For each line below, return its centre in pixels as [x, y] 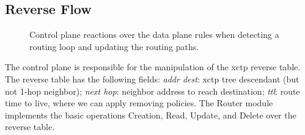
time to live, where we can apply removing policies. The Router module [139, 103]
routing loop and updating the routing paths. [114, 46]
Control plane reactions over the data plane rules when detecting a [154, 35]
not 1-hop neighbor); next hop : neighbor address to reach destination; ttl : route [152, 91]
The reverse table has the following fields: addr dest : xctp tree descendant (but [152, 78]
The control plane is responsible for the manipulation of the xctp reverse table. [153, 67]
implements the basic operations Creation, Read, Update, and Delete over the [151, 115]
